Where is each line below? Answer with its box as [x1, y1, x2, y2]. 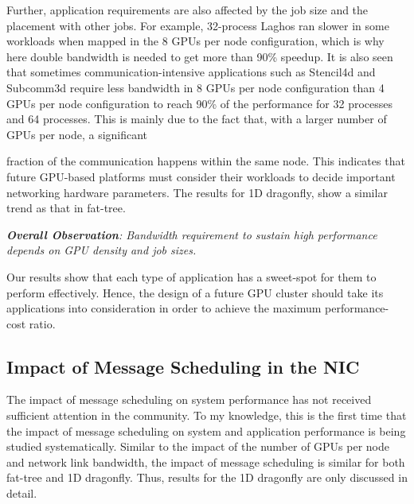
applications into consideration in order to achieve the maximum [6, 300, 322, 316]
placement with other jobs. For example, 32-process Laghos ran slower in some [6, 17, 389, 33]
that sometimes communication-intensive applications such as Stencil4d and [6, 64, 376, 80]
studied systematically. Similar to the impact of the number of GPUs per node [6, 438, 390, 455]
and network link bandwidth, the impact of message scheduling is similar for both [6, 453, 405, 470]
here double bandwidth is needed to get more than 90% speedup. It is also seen [6, 48, 393, 64]
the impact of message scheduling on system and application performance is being [6, 422, 406, 439]
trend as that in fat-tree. [6, 200, 126, 216]
